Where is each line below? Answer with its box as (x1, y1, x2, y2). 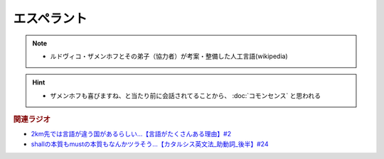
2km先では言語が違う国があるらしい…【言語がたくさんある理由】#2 (31, 130, 231, 138)
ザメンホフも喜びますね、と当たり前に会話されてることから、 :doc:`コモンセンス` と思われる (50, 91, 321, 99)
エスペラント (13, 11, 88, 26)
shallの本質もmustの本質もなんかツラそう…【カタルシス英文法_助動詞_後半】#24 (31, 139, 269, 148)
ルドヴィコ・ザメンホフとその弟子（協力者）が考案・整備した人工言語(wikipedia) (50, 52, 288, 60)
